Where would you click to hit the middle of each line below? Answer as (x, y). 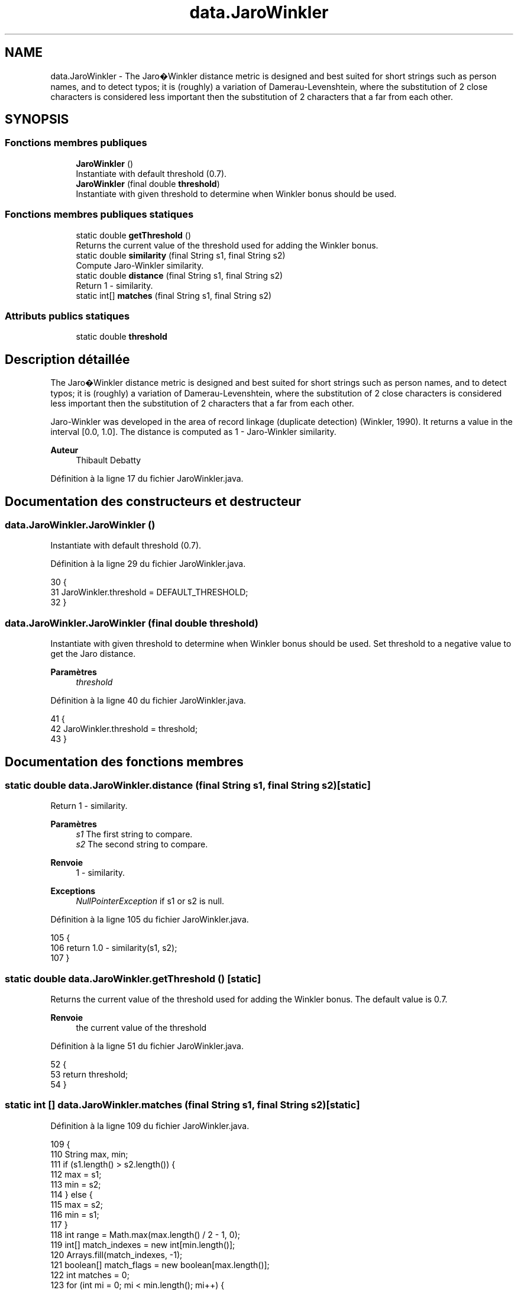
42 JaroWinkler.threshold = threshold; (124, 729)
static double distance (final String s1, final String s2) (179, 275)
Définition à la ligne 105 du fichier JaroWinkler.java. (150, 920)
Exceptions (73, 891)
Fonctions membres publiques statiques (99, 215)
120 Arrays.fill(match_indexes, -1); (116, 1254)
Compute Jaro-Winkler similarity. (140, 265)
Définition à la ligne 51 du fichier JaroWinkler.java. (147, 1046)
